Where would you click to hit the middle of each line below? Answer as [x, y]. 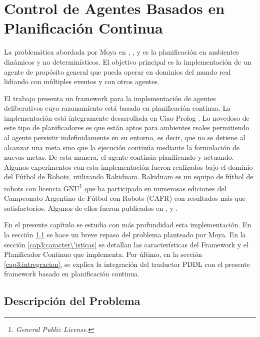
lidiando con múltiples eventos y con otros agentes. [82, 81]
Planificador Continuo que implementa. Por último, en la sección [103, 254]
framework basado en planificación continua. [72, 274]
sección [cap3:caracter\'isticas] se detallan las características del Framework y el [126, 244]
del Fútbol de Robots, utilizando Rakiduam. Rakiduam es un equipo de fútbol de [129, 177]
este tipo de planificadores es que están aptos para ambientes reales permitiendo [127, 127]
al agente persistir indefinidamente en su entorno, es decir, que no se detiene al [125, 137]
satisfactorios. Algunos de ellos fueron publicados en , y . [91, 208]
